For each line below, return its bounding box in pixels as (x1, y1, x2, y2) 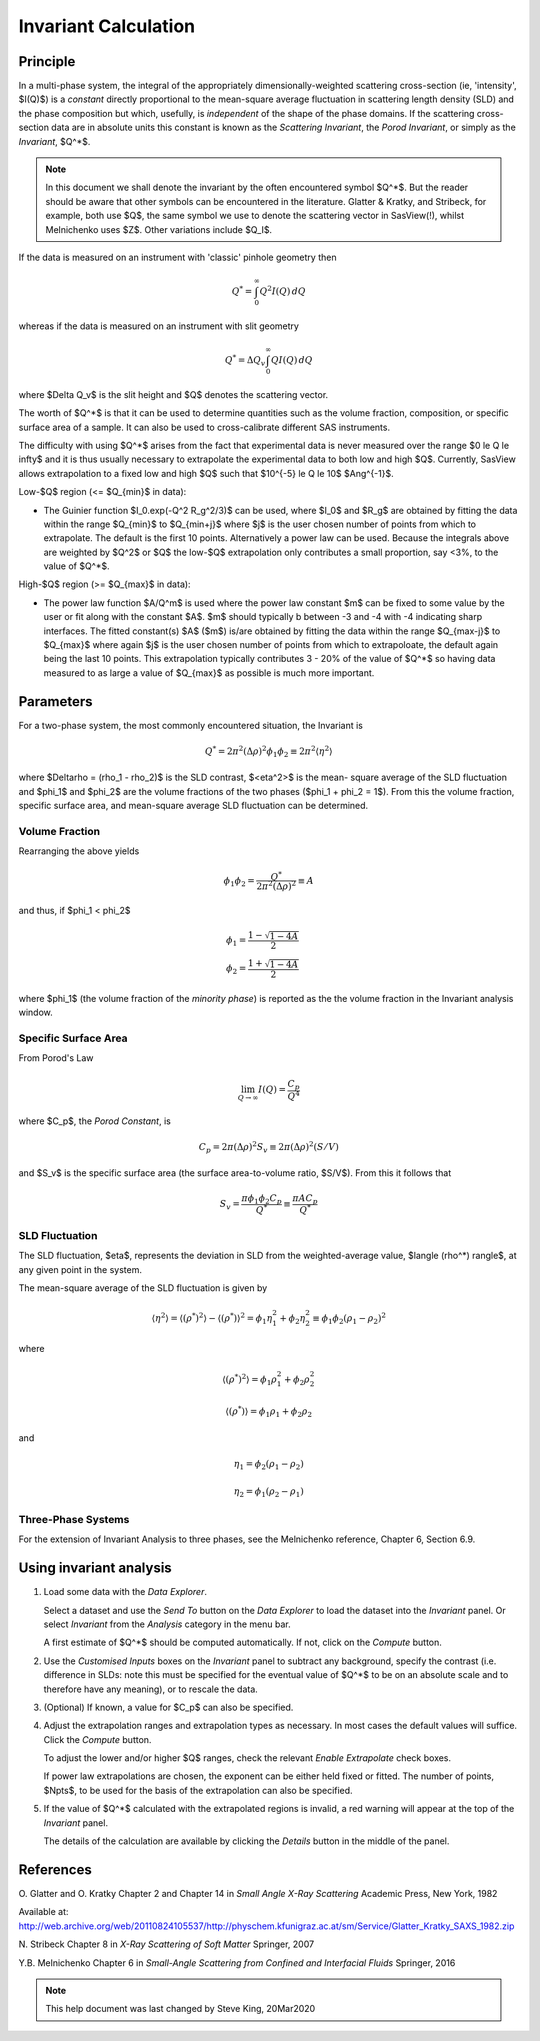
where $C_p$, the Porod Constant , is (18, 1115, 172, 1127)
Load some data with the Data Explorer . (43, 1586, 207, 1598)
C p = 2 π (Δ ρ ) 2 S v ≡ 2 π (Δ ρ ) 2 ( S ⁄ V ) (198, 1140, 339, 1155)
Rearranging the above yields (18, 845, 140, 857)
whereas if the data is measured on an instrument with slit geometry (18, 320, 300, 332)
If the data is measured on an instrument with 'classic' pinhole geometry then (18, 251, 337, 263)
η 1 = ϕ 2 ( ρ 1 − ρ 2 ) (233, 1458, 304, 1472)
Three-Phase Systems (18, 1512, 130, 1526)
